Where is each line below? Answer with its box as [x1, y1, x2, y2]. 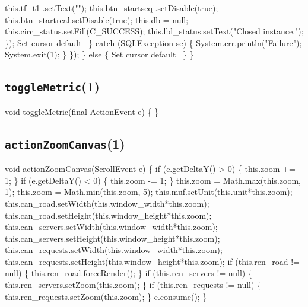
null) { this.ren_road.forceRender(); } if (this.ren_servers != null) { [5, 267, 252, 279]
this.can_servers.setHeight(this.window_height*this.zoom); [5, 232, 220, 244]
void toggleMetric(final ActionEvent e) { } [5, 105, 159, 117]
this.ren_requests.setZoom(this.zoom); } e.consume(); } [5, 290, 207, 302]
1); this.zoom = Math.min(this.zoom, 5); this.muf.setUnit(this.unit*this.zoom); [5, 186, 293, 198]
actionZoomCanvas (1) [5, 134, 125, 152]
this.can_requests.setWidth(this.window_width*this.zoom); [5, 244, 223, 256]
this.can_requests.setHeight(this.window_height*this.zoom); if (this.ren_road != [5, 255, 300, 267]
